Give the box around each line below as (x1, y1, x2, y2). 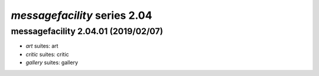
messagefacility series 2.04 (11, 9, 152, 22)
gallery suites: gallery (25, 59, 79, 66)
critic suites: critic (25, 51, 69, 58)
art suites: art (25, 42, 58, 49)
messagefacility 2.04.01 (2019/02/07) (11, 26, 164, 37)
